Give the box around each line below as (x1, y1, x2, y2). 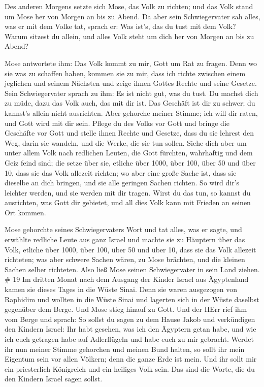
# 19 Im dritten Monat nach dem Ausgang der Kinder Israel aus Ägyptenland (5, 274, 249, 284)
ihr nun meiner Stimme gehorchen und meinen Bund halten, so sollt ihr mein (5, 343, 245, 354)
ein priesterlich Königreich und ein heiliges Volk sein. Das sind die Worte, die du (5, 363, 255, 374)
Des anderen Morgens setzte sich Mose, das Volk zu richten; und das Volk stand (5, 1, 253, 11)
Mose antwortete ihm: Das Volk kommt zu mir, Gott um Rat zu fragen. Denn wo (5, 57, 257, 68)
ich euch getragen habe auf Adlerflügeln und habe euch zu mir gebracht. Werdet (5, 334, 254, 344)
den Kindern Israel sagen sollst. (5, 373, 103, 384)
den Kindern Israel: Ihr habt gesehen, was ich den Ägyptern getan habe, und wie (5, 324, 256, 334)
